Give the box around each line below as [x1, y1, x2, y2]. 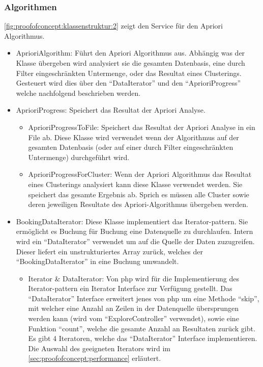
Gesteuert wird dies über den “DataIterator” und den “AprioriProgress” [16, 77, 241, 88]
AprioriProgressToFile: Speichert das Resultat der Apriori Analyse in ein [28, 121, 255, 132]
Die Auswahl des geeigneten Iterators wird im [28, 343, 170, 353]
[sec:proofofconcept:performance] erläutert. [28, 353, 161, 363]
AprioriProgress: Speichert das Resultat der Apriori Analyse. [16, 104, 206, 115]
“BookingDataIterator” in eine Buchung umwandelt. [16, 256, 179, 267]
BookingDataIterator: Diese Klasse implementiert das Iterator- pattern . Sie [16, 216, 248, 226]
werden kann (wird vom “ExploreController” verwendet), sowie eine [28, 313, 239, 324]
